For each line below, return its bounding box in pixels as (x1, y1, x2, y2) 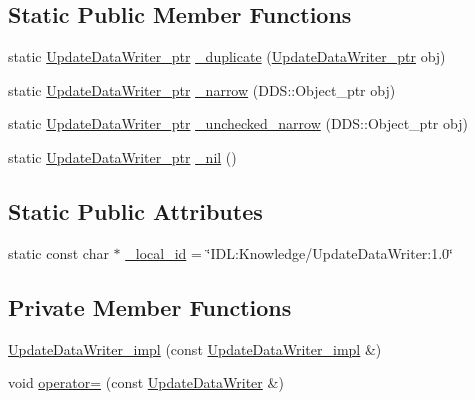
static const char (8, 242, 109, 263)
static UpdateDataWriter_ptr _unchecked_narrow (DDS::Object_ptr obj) (8, 113, 468, 134)
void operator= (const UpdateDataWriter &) (8, 372, 284, 393)
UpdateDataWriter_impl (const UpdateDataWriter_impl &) (8, 338, 382, 359)
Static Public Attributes (8, 195, 263, 226)
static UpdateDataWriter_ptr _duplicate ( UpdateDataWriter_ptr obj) (8, 46, 446, 67)
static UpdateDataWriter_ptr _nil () (8, 146, 237, 167)
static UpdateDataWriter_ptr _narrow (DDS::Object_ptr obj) (8, 79, 396, 100)
